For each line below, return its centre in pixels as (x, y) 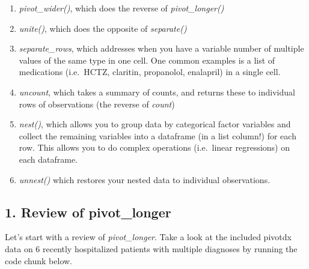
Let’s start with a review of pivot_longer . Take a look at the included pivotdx (148, 237)
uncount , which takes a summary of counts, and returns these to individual (157, 92)
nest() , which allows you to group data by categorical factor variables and (155, 124)
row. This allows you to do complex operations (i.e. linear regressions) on (154, 147)
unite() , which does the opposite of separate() (103, 28)
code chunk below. (38, 260)
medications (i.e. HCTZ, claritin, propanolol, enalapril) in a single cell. (150, 72)
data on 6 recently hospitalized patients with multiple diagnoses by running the (151, 248)
